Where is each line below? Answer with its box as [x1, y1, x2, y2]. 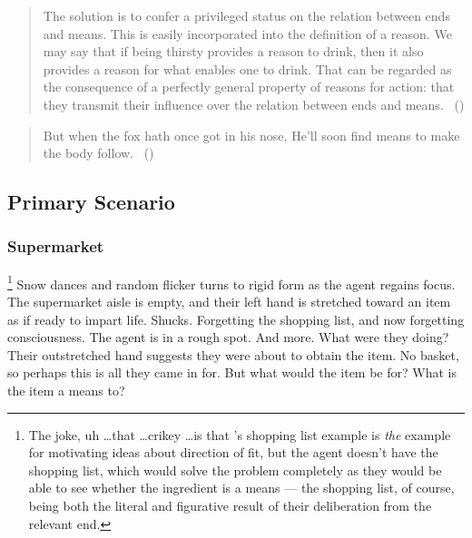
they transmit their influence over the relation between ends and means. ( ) [43, 94, 465, 113]
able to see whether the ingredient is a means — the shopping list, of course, [28, 478, 455, 497]
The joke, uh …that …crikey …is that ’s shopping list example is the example [28, 425, 451, 444]
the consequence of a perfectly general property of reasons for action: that [43, 77, 455, 96]
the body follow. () [43, 143, 154, 162]
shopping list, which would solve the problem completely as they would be [28, 460, 442, 479]
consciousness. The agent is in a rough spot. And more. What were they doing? [7, 328, 449, 347]
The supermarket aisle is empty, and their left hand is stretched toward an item [7, 292, 451, 310]
